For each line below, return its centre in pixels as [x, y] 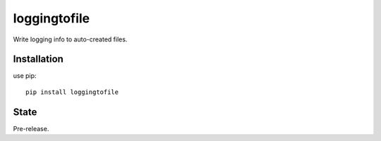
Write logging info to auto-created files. [70, 39]
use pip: [25, 76]
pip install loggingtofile [72, 92]
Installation [38, 59]
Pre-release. [31, 128]
